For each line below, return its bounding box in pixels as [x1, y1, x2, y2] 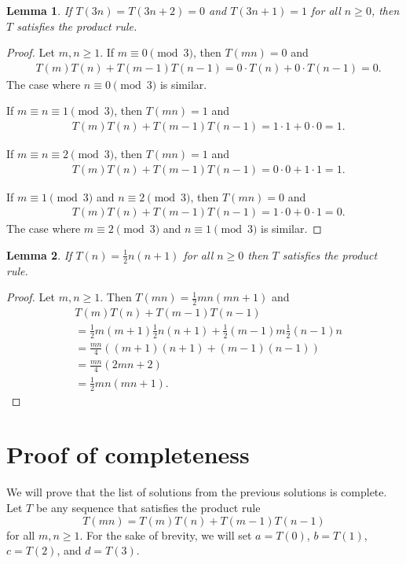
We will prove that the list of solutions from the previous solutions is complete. [6, 484, 387, 500]
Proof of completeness [6, 438, 250, 470]
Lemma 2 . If [6, 246, 72, 263]
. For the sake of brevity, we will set [79, 526, 252, 543]
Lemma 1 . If [6, 2, 72, 18]
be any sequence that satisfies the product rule [35, 499, 261, 515]
